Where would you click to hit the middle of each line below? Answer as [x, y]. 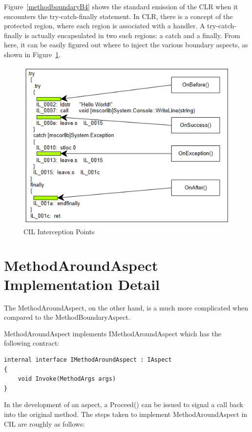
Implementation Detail [82, 284]
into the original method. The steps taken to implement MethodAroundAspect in [126, 414]
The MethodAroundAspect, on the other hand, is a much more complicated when [126, 307]
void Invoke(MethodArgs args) [67, 379]
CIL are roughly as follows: [44, 423]
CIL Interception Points [59, 231]
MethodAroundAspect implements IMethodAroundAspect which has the [113, 333]
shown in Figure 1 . [32, 54]
